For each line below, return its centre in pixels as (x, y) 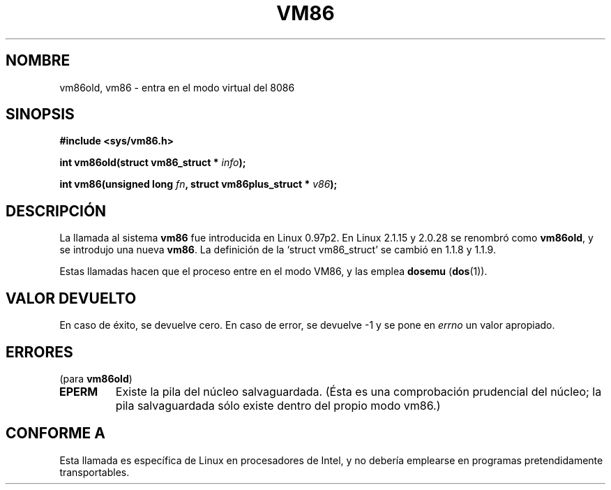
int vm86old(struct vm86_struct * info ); (153, 163)
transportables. (95, 472)
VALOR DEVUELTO (71, 298)
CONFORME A (55, 433)
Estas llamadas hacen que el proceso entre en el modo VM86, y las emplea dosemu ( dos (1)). (273, 272)
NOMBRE (38, 61)
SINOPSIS (40, 114)
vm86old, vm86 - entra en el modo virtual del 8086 (177, 87)
